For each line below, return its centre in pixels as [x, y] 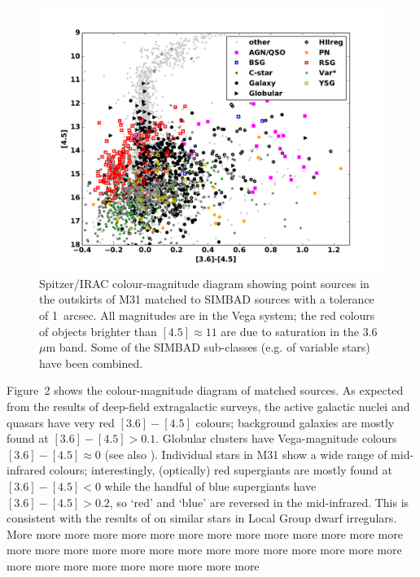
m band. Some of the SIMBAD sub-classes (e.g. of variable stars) [208, 347]
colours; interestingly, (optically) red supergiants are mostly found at [221, 470]
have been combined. [91, 363]
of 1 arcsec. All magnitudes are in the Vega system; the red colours [207, 315]
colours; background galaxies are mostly [295, 422]
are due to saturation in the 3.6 [299, 331]
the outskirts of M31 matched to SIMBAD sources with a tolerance [207, 299]
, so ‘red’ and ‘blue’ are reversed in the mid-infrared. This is [259, 502]
